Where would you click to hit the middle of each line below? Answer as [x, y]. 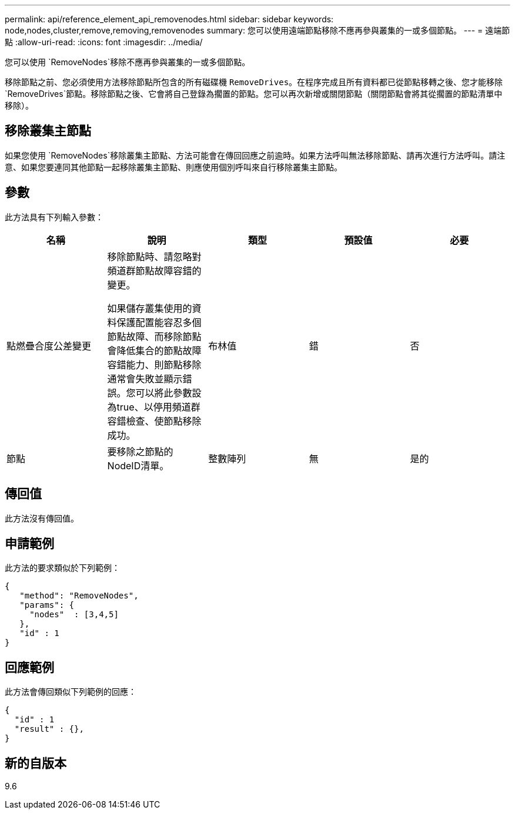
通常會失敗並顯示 [145, 379]
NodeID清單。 [138, 465]
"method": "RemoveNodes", [79, 596]
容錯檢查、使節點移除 [154, 421]
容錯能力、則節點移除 [154, 364]
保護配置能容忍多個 [159, 322]
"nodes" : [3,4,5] [74, 615]
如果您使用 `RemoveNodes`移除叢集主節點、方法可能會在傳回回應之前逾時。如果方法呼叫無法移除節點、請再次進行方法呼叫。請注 [255, 155]
